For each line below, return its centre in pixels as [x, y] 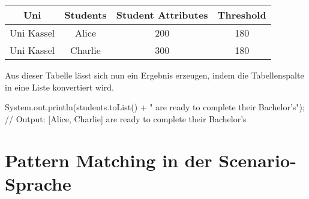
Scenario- [257, 160]
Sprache [38, 183]
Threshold [242, 15]
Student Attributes [162, 15]
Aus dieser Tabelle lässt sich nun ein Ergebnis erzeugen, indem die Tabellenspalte [154, 75]
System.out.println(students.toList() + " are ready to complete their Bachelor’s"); [155, 107]
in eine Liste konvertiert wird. [59, 87]
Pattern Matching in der [109, 160]
